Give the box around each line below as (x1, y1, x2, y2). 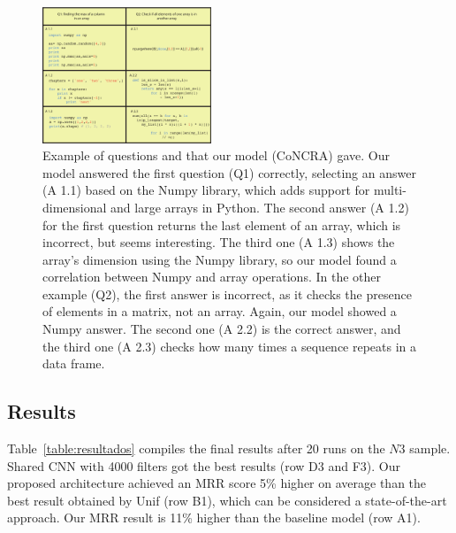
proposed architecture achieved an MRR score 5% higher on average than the (7, 474, 427, 492)
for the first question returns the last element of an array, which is (42, 215, 401, 234)
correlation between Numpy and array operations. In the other (42, 267, 381, 286)
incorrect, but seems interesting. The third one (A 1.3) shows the (42, 233, 395, 251)
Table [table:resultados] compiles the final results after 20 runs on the (7, 439, 385, 458)
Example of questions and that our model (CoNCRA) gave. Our (42, 146, 391, 165)
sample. (409, 439, 451, 458)
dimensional (42, 197, 107, 216)
